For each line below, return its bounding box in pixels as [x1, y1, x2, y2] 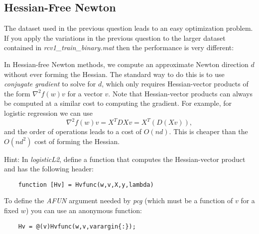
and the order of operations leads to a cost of [4, 126, 142, 137]
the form [4, 88, 30, 98]
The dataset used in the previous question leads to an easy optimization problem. [4, 23, 253, 33]
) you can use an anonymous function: [25, 205, 142, 216]
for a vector [67, 88, 103, 98]
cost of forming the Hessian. [34, 136, 120, 146]
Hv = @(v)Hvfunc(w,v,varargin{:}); [18, 223, 136, 230]
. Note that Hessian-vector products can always [108, 88, 253, 98]
